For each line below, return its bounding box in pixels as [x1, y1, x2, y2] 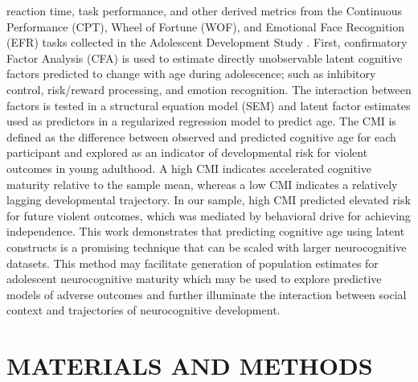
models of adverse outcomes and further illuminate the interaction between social [6, 285, 407, 302]
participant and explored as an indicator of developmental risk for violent [6, 144, 368, 161]
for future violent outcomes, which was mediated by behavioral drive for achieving [6, 207, 411, 224]
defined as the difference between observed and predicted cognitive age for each [6, 128, 396, 145]
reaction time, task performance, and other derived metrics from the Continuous [6, 2, 403, 18]
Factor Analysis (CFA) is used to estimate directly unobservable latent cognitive [6, 49, 403, 66]
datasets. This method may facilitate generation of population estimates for [6, 254, 379, 271]
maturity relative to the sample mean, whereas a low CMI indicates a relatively [6, 175, 398, 192]
